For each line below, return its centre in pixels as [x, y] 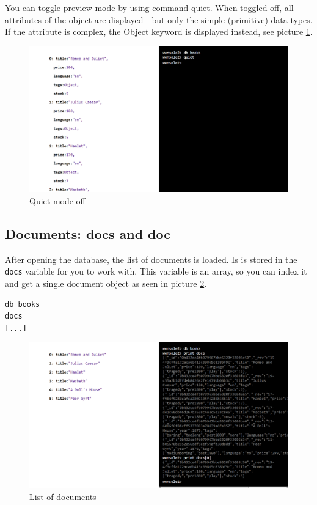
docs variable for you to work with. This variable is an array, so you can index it [156, 271]
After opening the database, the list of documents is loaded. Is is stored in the [151, 259]
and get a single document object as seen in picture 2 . [106, 283]
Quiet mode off [57, 200]
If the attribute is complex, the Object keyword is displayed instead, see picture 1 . [159, 31]
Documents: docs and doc [88, 233]
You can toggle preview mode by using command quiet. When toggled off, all [149, 7]
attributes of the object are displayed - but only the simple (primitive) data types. [159, 19]
